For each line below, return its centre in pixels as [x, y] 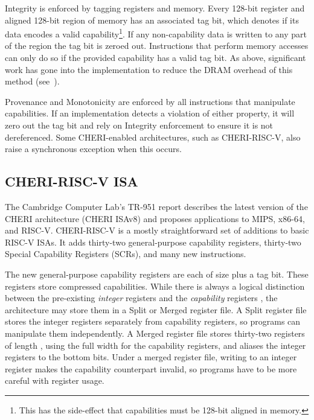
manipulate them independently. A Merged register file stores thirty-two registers [155, 333]
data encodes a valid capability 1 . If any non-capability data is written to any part [156, 33]
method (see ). [32, 81]
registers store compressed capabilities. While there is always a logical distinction [155, 286]
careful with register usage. [55, 380]
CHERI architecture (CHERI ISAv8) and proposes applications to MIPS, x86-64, [155, 218]
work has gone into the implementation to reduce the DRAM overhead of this [149, 69]
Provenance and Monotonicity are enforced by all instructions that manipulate [150, 101]
